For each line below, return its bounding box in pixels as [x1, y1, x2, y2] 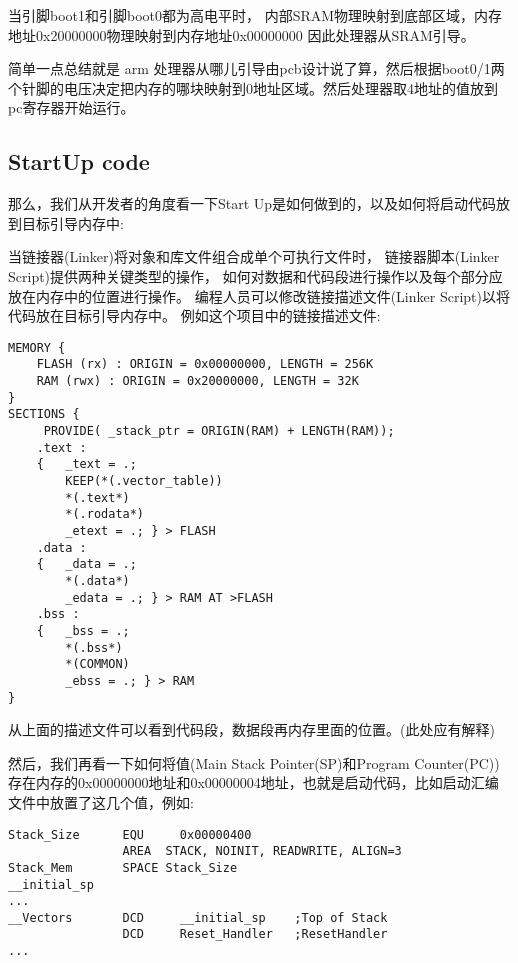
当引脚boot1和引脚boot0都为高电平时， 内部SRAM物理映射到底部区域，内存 [8, 5, 503, 25]
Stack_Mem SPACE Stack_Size [8, 860, 238, 875]
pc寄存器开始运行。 [8, 97, 135, 118]
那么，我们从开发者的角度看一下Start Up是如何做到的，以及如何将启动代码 [8, 193, 497, 214]
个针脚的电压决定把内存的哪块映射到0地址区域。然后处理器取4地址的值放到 [8, 77, 498, 98]
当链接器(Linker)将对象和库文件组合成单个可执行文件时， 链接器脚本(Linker [8, 246, 500, 267]
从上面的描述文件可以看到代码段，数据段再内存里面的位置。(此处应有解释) [8, 719, 495, 740]
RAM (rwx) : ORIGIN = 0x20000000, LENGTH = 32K [36, 374, 359, 389]
